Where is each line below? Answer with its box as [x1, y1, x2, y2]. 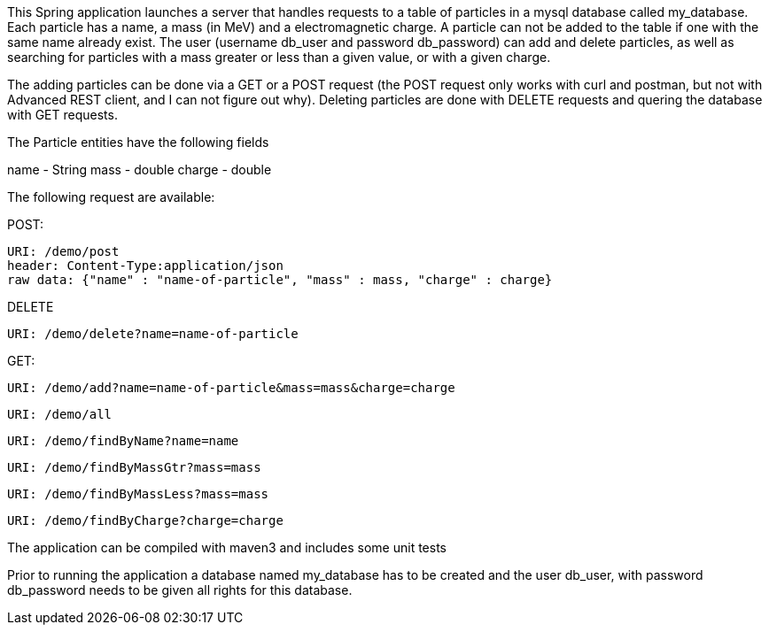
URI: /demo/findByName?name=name [7, 434, 239, 448]
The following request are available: [7, 189, 215, 204]
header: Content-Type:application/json [7, 258, 284, 273]
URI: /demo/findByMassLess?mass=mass [7, 487, 269, 501]
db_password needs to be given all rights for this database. [7, 582, 353, 597]
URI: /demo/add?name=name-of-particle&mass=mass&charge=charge [7, 381, 455, 395]
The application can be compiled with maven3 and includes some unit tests [7, 540, 447, 555]
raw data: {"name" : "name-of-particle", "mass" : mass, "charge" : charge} [7, 273, 553, 287]
